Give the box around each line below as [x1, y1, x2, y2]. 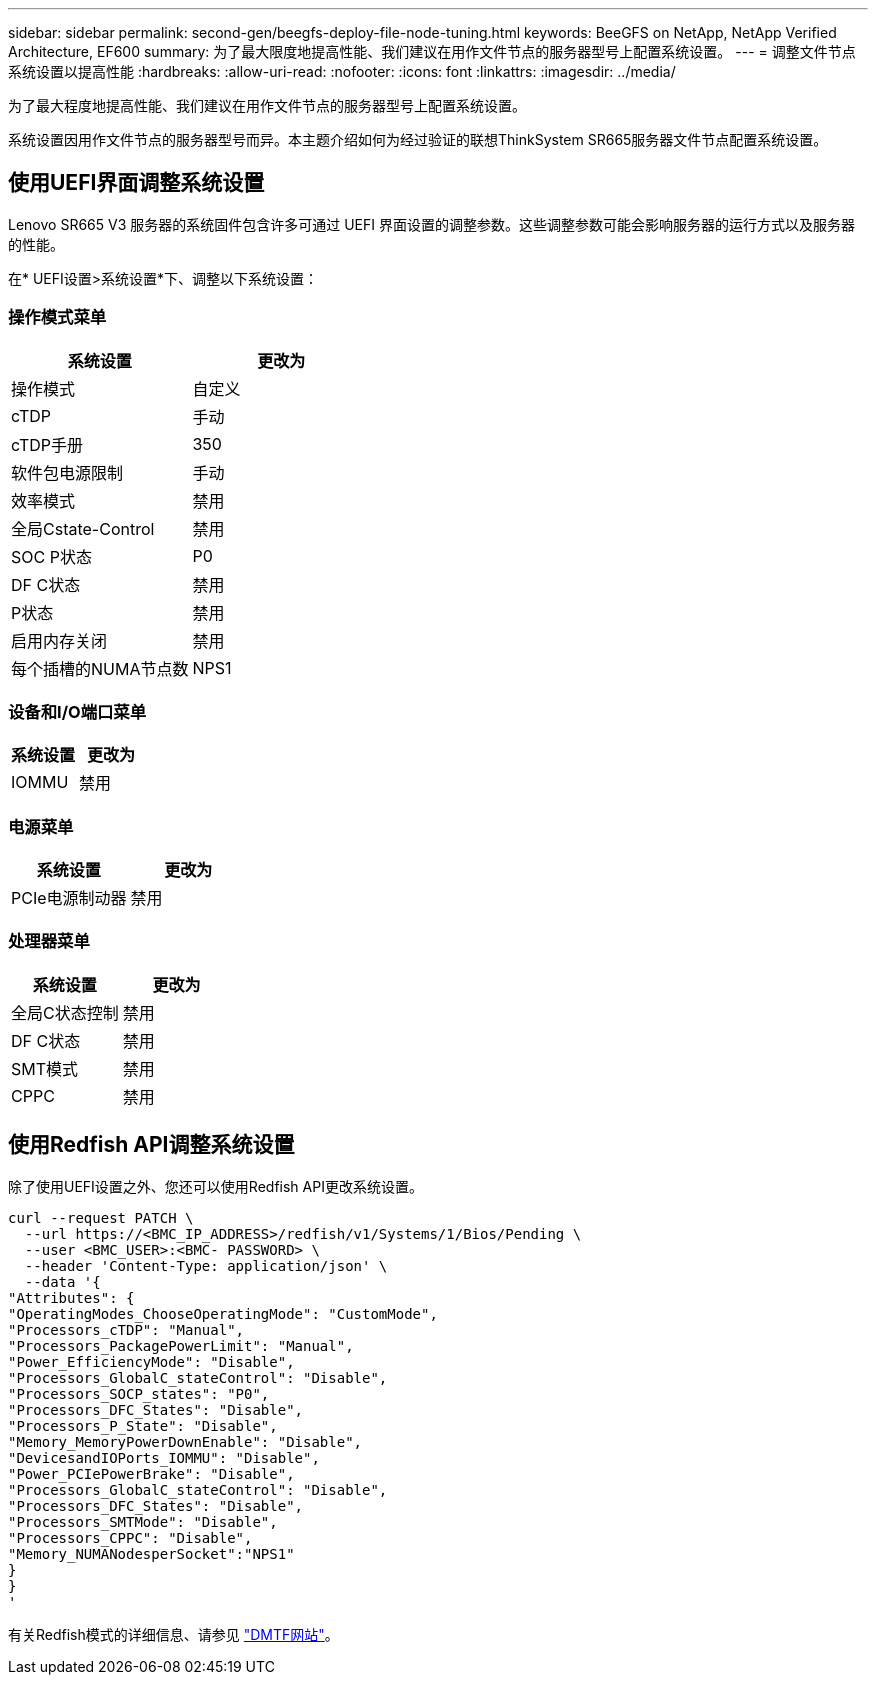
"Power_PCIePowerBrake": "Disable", [8, 1465, 295, 1482]
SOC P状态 [11, 546, 92, 567]
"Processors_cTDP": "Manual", [8, 1321, 245, 1338]
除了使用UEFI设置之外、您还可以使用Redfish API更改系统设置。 [8, 1177, 423, 1195]
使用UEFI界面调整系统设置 [8, 170, 265, 196]
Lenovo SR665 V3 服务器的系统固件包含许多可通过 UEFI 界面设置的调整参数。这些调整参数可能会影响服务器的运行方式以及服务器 [8, 215, 855, 233]
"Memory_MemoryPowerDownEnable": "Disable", [8, 1433, 363, 1450]
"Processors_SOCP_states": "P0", [8, 1385, 270, 1402]
